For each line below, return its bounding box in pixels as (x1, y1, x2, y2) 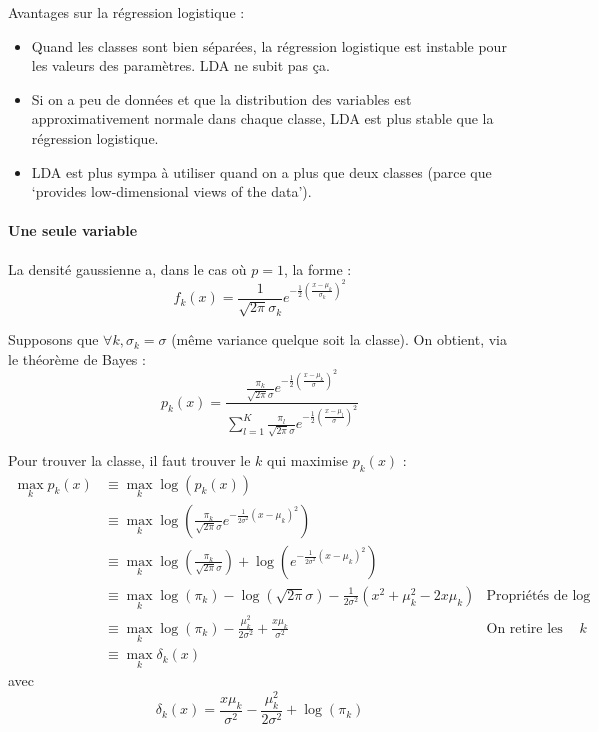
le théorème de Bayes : (8, 348, 146, 369)
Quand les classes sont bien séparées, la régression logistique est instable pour (31, 35, 507, 56)
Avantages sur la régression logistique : (8, 2, 245, 22)
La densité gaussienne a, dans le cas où (8, 258, 247, 279)
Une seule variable (8, 220, 138, 241)
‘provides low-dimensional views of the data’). (31, 181, 312, 202)
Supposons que (8, 329, 99, 350)
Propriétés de (486, 588, 568, 603)
